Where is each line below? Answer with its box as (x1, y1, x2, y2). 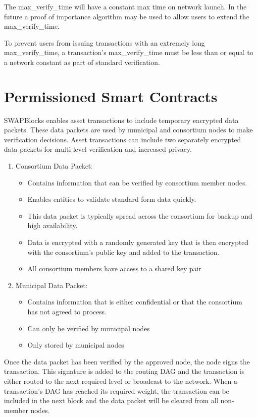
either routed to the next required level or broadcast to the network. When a (4, 375, 237, 386)
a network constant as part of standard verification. (4, 57, 160, 67)
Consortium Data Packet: (15, 161, 93, 171)
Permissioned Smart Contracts (4, 86, 217, 106)
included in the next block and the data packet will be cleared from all (4, 395, 218, 406)
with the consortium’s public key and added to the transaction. (27, 246, 219, 257)
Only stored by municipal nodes (27, 340, 124, 350)
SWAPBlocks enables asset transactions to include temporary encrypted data (4, 115, 239, 125)
